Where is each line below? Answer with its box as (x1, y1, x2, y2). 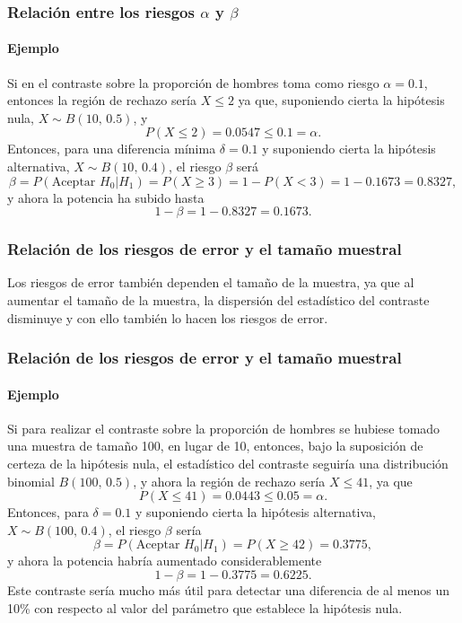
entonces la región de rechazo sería (7, 91, 197, 110)
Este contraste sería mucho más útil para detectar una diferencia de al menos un (7, 581, 450, 599)
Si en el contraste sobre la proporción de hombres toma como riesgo (7, 73, 379, 92)
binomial (7, 471, 55, 490)
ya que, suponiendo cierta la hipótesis (238, 91, 445, 110)
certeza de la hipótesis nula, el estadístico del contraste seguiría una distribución (7, 454, 449, 473)
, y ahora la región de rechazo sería (133, 471, 326, 490)
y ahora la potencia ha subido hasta (7, 188, 205, 206)
